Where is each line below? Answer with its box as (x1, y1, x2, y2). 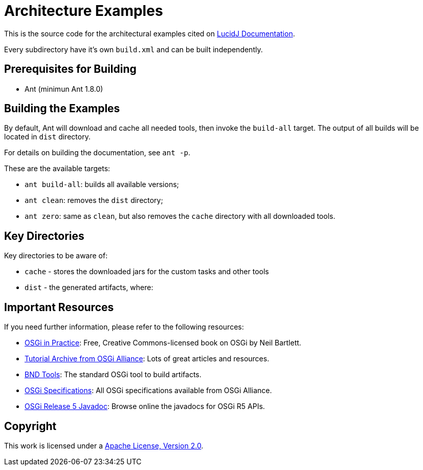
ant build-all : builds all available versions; (25, 180, 179, 189)
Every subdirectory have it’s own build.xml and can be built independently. (4, 45, 263, 54)
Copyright (4, 419, 57, 433)
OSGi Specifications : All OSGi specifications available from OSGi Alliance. (25, 386, 272, 395)
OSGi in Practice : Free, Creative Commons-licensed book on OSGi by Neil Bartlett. (25, 338, 301, 348)
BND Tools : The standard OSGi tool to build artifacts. (25, 370, 202, 379)
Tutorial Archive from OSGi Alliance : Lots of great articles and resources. (25, 354, 270, 363)
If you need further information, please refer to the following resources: (4, 322, 244, 332)
